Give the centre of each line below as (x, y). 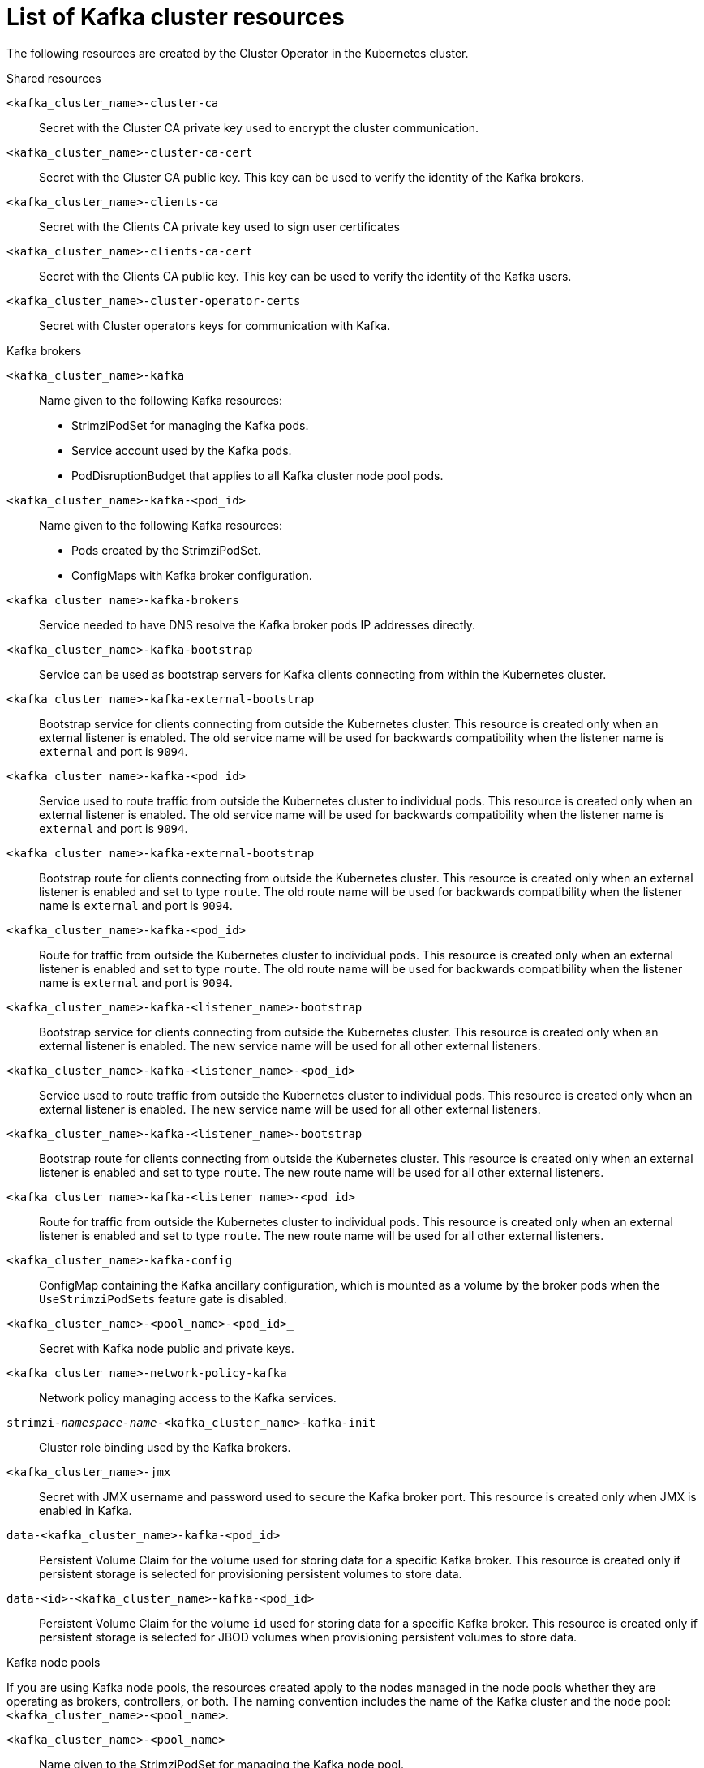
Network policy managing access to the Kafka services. (188, 1397)
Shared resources (54, 78)
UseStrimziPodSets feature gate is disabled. (163, 1298)
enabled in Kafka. (86, 1510)
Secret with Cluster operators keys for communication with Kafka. (215, 325)
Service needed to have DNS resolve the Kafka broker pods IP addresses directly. (258, 624)
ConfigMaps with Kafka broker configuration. (192, 575)
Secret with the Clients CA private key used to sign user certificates (219, 226)
